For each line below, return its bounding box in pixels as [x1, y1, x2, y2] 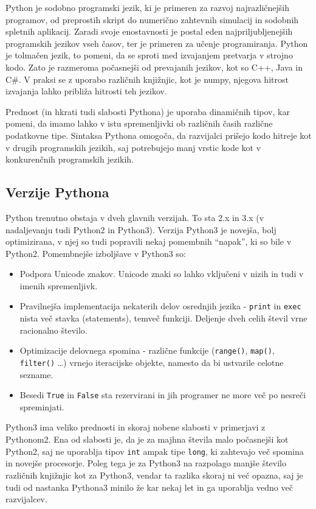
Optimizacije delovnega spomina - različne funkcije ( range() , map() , [19, 344, 275, 357]
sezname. [19, 368, 53, 381]
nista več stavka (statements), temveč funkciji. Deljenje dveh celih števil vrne [19, 312, 307, 325]
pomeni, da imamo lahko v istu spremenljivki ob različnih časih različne [5, 117, 273, 130]
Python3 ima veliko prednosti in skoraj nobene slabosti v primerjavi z [5, 421, 266, 434]
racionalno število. [19, 323, 88, 336]
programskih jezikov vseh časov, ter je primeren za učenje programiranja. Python [5, 37, 308, 49]
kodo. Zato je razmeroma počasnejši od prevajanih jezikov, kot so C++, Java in [5, 60, 303, 73]
